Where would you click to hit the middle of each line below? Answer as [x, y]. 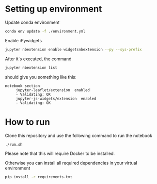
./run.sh [14, 144]
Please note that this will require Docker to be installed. [60, 153]
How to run [28, 122]
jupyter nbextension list [31, 67]
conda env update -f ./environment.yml [45, 31]
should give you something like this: [41, 77]
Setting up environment [54, 9]
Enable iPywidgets [24, 40]
